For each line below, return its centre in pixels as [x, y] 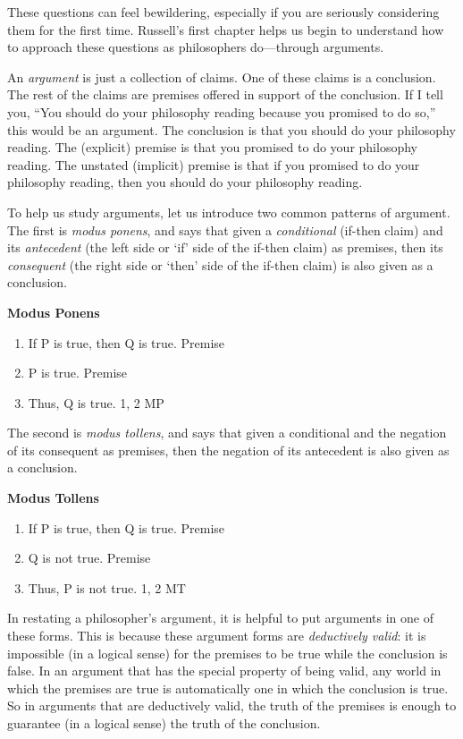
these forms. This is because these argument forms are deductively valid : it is [217, 636]
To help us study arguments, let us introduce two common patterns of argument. [229, 212]
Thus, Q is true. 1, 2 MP [96, 402]
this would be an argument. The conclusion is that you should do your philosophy [231, 129]
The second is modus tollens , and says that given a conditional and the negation [227, 433]
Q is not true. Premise [89, 558]
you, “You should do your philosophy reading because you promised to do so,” [222, 111]
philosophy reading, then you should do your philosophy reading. [185, 182]
